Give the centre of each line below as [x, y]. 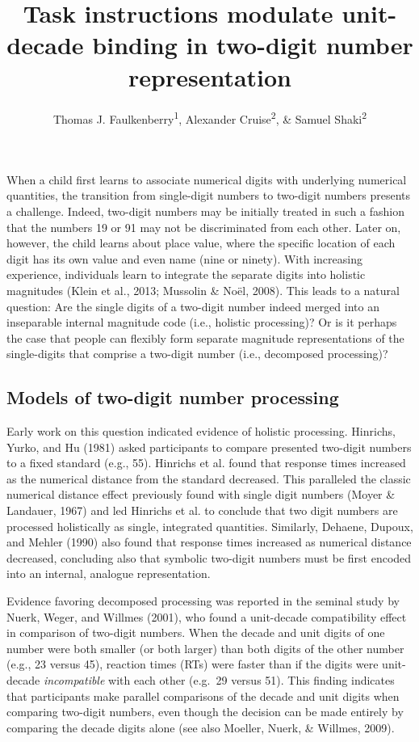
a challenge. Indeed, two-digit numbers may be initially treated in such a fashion [206, 211]
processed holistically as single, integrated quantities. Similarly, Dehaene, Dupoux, [210, 526]
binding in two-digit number [253, 45]
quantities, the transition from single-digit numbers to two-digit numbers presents [209, 195]
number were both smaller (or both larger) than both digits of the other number [205, 648]
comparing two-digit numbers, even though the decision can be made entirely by [205, 712]
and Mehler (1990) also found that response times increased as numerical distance [209, 542]
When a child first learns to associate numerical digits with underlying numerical [207, 179]
